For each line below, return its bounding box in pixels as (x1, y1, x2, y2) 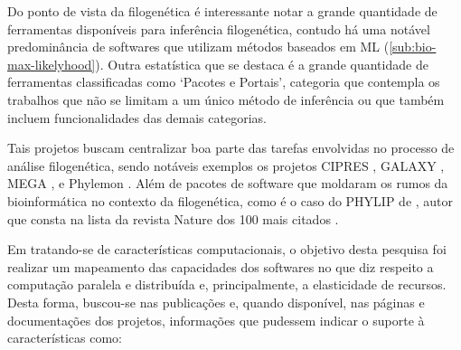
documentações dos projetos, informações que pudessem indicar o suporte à (7, 310, 425, 329)
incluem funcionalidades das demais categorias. (7, 108, 267, 127)
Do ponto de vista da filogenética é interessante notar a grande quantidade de (7, 2, 437, 20)
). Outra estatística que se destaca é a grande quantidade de (95, 54, 428, 73)
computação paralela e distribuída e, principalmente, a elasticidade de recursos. (7, 275, 447, 294)
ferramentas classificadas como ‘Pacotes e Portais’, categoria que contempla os (7, 72, 440, 91)
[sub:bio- (389, 37, 437, 56)
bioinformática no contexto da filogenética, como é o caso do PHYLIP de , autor (7, 191, 454, 210)
